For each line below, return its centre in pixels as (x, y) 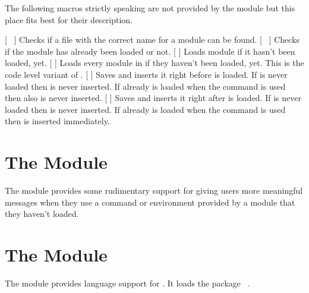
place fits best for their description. (69, 19)
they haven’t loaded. (42, 214)
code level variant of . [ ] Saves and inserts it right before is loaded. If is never (146, 74)
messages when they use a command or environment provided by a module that (150, 202)
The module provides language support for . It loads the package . (127, 283)
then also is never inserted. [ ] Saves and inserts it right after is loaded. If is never (153, 98)
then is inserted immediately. (57, 121)
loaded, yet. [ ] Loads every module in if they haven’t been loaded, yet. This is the (154, 63)
